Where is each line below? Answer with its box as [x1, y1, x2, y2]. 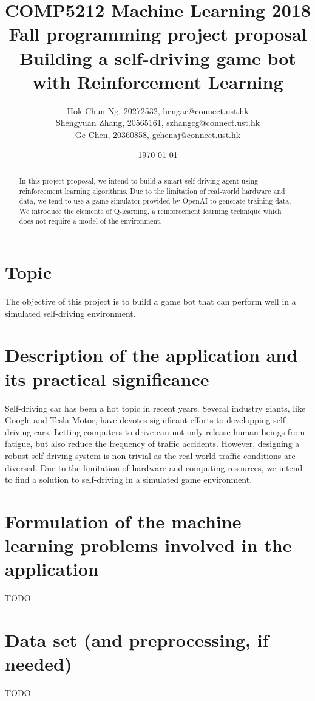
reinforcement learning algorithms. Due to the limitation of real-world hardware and [19, 185, 285, 196]
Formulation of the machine [5, 508, 242, 533]
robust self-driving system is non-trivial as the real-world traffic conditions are [5, 449, 296, 461]
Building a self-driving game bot [19, 45, 296, 70]
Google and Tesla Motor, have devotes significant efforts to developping [5, 413, 271, 426]
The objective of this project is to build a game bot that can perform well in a [5, 295, 296, 308]
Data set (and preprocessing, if [5, 627, 269, 652]
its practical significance [5, 366, 209, 391]
